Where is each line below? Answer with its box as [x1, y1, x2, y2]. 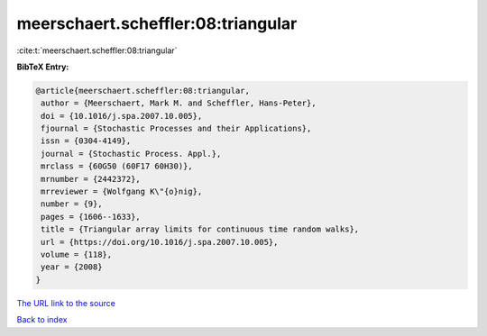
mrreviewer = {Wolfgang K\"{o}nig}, [41, 186, 203, 197]
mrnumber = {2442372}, [41, 174, 142, 184]
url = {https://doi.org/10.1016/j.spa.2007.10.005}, [41, 237, 279, 247]
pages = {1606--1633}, [41, 212, 142, 222]
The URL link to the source [16, 297, 116, 308]
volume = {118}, [41, 250, 113, 259]
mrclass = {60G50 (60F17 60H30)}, [41, 161, 193, 171]
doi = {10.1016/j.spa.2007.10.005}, [41, 111, 203, 121]
